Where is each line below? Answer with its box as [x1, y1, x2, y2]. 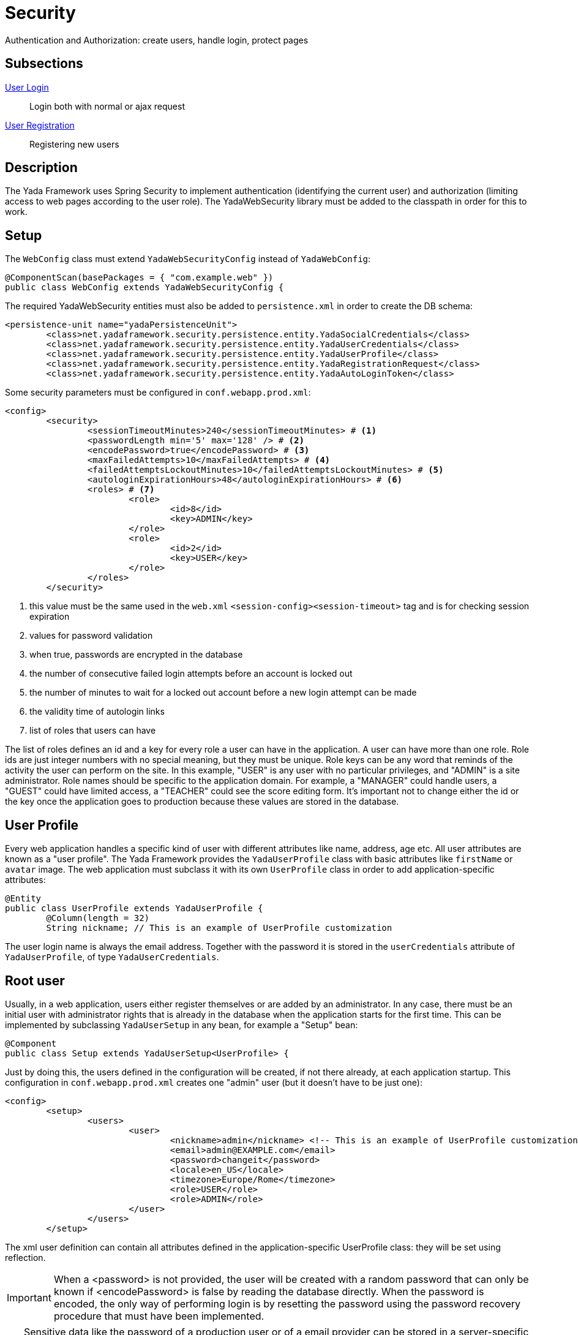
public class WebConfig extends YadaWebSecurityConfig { [5, 282, 284, 293]
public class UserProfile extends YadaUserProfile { [5, 903, 263, 914]
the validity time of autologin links [29, 706, 165, 717]
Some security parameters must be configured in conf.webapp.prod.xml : [5, 387, 311, 398]
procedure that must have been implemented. [53, 1309, 265, 1322]
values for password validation [29, 630, 153, 641]
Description [5, 160, 78, 176]
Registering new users [29, 138, 119, 149]
